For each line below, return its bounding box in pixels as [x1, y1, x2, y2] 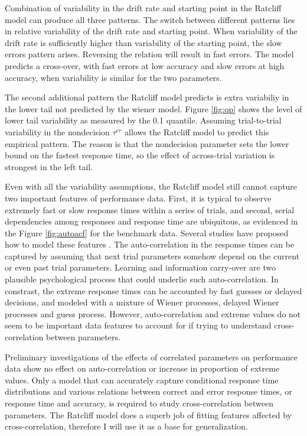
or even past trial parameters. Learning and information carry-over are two [5, 261, 276, 274]
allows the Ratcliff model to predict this [125, 125, 269, 138]
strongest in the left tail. [5, 160, 93, 173]
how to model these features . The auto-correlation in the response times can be [5, 238, 295, 250]
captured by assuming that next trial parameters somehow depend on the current [5, 249, 300, 262]
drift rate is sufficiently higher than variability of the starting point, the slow [5, 36, 282, 48]
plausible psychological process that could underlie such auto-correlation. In [5, 273, 279, 285]
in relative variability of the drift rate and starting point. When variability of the [5, 25, 298, 37]
